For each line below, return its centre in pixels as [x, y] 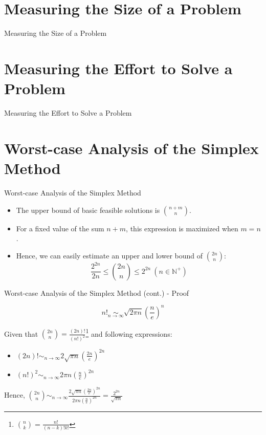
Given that [21, 333]
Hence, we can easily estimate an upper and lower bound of [109, 255]
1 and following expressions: [129, 333]
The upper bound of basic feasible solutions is [88, 210]
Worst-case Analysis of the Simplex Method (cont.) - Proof [97, 292]
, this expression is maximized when [182, 228]
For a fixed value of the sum [60, 228]
